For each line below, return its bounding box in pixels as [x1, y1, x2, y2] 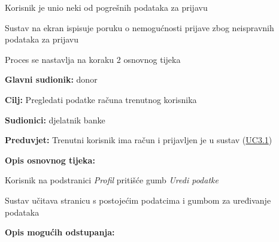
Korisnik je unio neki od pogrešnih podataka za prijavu [5, 1, 208, 13]
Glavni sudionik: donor [5, 73, 98, 86]
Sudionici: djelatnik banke [5, 113, 105, 126]
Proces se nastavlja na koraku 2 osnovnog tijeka [5, 53, 181, 65]
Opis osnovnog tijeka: [5, 153, 95, 166]
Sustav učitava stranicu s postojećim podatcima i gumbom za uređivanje [5, 193, 271, 206]
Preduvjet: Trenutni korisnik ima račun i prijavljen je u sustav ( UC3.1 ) [5, 134, 272, 146]
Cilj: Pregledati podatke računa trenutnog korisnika [5, 93, 197, 105]
